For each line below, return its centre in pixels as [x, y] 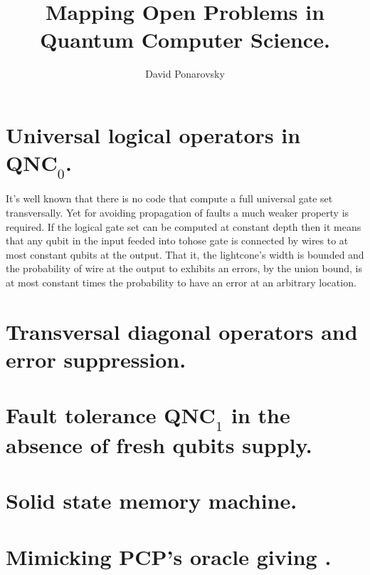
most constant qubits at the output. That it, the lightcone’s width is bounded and [185, 254]
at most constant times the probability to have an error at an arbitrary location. [181, 282]
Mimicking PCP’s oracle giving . [169, 556]
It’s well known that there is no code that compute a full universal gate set [169, 198]
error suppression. [96, 359]
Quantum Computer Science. [185, 40]
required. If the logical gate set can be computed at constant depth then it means [184, 226]
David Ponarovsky [185, 74]
